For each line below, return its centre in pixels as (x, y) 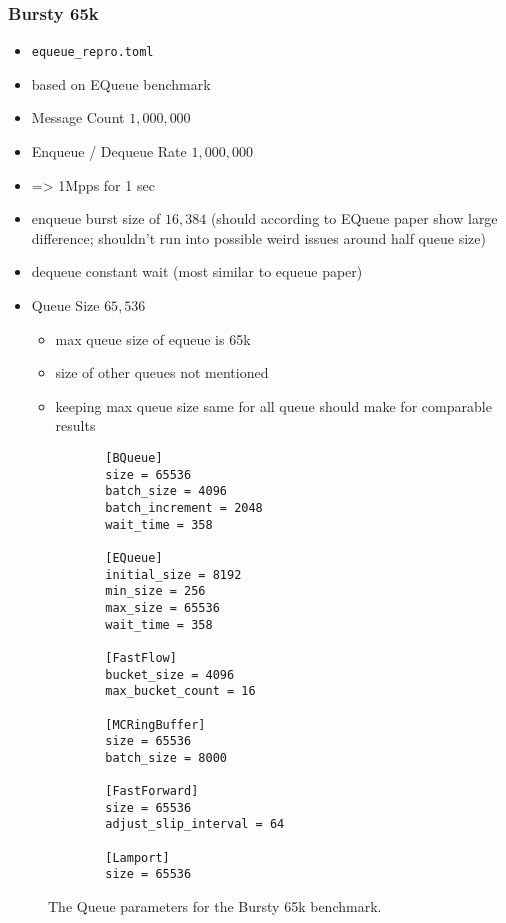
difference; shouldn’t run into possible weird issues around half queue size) (258, 237)
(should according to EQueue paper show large (354, 218)
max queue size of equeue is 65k (153, 338)
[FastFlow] (141, 657)
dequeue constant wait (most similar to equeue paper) (197, 271)
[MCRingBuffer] (155, 724)
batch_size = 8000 (166, 757)
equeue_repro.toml (92, 52)
